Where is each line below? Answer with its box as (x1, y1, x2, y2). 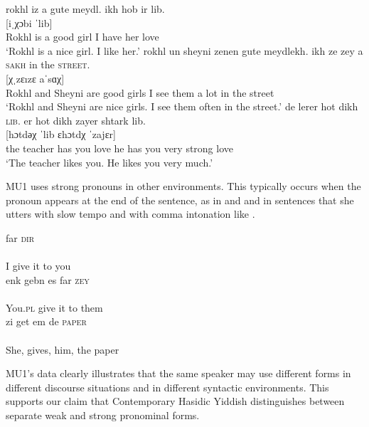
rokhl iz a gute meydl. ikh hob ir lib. (6, 1, 165, 16)
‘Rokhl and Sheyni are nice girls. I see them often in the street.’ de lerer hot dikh (6, 99, 358, 114)
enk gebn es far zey (6, 272, 90, 287)
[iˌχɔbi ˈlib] (6, 15, 53, 30)
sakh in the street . (6, 57, 90, 72)
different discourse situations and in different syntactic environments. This (6, 379, 329, 394)
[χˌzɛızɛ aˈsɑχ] (6, 70, 65, 85)
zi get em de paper (6, 314, 87, 329)
